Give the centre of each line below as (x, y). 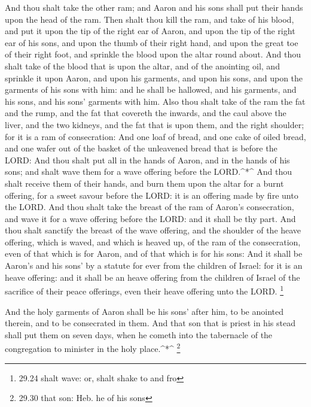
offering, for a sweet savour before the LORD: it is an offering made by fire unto (152, 195)
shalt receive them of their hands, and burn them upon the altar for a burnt (144, 183)
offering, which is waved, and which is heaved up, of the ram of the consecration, (153, 242)
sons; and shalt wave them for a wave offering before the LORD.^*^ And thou (149, 171)
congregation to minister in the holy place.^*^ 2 (93, 347)
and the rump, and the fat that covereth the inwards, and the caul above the (146, 113)
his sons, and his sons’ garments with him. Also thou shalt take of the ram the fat (155, 101)
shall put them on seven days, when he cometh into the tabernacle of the (139, 334)
